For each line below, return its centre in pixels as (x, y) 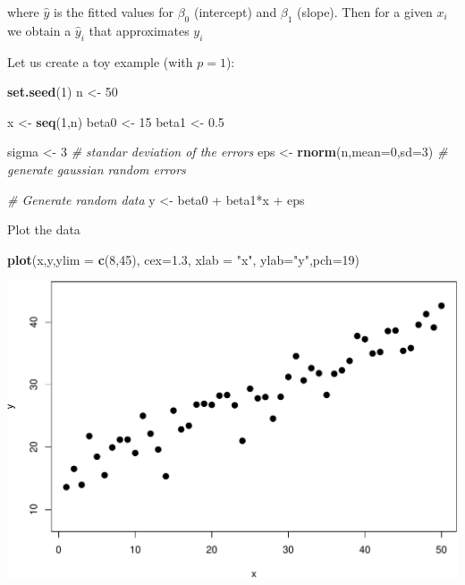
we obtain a (39, 30)
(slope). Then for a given (365, 12)
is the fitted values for (114, 12)
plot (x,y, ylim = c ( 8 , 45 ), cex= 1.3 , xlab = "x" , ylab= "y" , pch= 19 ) (183, 259)
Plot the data (44, 229)
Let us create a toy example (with (100, 61)
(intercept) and (235, 12)
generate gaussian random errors (97, 169)
